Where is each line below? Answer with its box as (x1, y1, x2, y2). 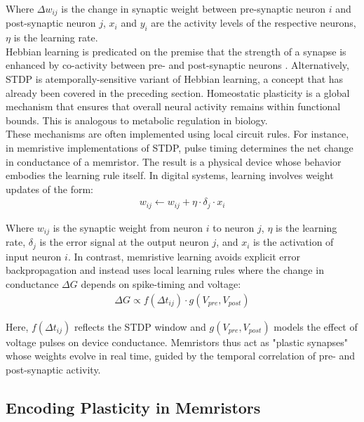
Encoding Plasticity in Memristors (6, 396, 261, 418)
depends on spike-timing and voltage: (81, 276, 241, 291)
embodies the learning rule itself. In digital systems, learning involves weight (6, 168, 334, 183)
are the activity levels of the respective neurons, (151, 15, 356, 30)
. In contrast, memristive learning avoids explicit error (67, 249, 300, 263)
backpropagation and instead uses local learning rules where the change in (6, 263, 324, 277)
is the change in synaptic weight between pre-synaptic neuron (61, 1, 326, 15)
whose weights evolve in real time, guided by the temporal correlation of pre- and (6, 348, 356, 363)
